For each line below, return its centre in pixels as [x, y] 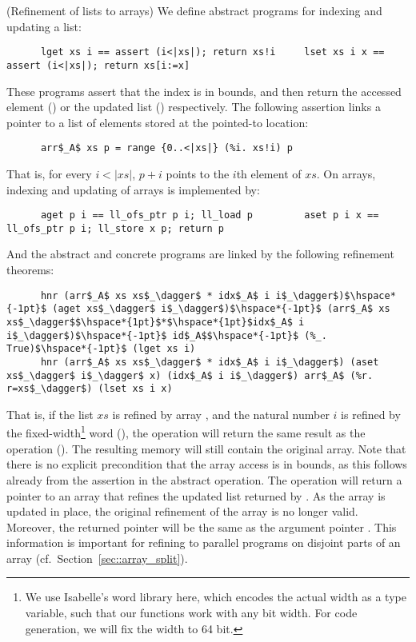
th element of [269, 173]
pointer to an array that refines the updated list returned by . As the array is [196, 495]
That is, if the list [50, 414]
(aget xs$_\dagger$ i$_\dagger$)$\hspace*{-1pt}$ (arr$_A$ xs [221, 309]
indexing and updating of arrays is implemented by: [133, 189]
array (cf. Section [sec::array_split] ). [97, 558]
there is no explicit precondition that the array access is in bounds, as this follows [207, 464]
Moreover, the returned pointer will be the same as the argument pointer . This [202, 526]
